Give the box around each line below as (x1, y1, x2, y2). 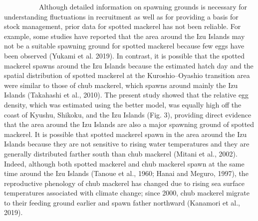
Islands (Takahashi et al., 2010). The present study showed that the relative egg (4, 89, 249, 100)
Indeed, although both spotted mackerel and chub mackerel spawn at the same (4, 158, 245, 168)
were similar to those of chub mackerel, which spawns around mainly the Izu (4, 79, 238, 90)
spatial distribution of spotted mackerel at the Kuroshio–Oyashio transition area (4, 70, 250, 80)
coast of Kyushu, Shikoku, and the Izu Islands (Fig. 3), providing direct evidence (4, 109, 252, 119)
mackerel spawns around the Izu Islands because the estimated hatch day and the (4, 60, 254, 70)
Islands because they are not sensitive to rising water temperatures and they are (4, 138, 250, 149)
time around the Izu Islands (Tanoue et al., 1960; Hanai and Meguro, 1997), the (4, 168, 249, 178)
